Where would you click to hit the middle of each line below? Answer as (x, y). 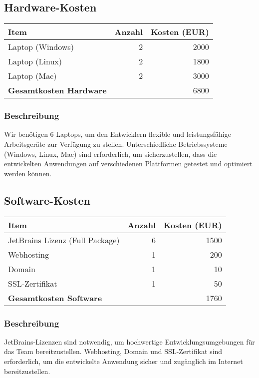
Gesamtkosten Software (55, 298)
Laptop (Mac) (32, 76)
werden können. (28, 173)
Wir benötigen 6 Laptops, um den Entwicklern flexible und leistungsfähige (118, 134)
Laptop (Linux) (35, 61)
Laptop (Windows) (41, 47)
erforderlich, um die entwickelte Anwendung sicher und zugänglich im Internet (124, 361)
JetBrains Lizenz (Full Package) (64, 240)
